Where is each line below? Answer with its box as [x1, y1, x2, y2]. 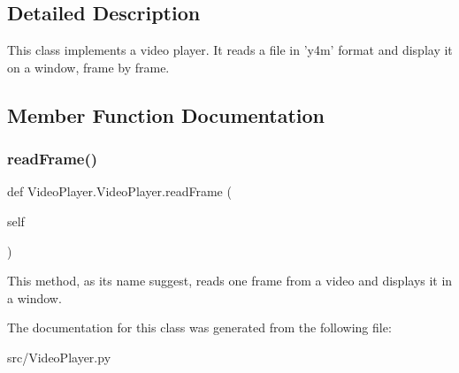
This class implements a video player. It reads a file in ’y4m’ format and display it [7, 41, 453, 59]
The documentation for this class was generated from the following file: [7, 318, 392, 337]
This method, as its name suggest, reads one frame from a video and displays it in [7, 271, 453, 290]
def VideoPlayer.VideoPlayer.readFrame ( [7, 182, 232, 201]
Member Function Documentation [7, 101, 325, 128]
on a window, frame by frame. [7, 57, 170, 76]
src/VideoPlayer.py [7, 347, 111, 366]
